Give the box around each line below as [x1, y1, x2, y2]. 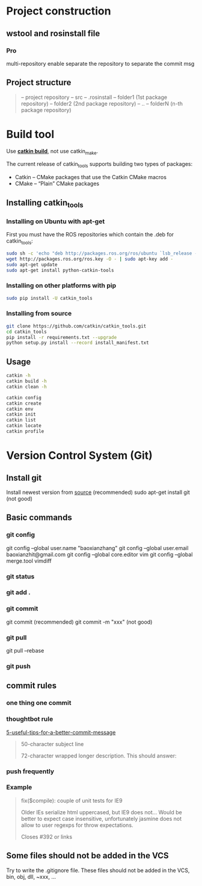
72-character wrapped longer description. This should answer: [20, 752, 177, 759]
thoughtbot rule [6, 715, 54, 723]
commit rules [6, 680, 57, 691]
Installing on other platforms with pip [6, 282, 116, 290]
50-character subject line [20, 740, 84, 747]
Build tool [6, 127, 55, 141]
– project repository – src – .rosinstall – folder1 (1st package [20, 93, 167, 101]
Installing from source [6, 309, 72, 318]
